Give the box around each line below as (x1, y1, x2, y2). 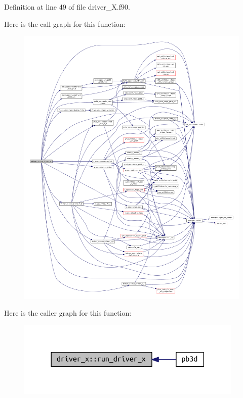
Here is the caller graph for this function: (4, 308, 132, 318)
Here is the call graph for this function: (4, 18, 126, 29)
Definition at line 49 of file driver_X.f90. (4, 2, 130, 12)
